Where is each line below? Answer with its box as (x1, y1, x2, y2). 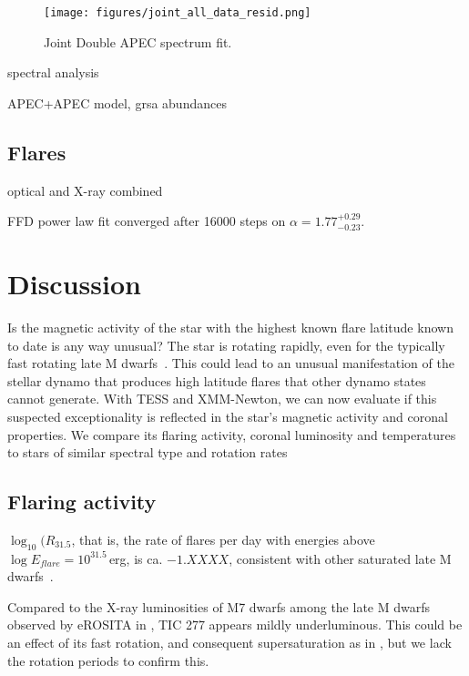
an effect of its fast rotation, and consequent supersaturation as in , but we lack (7, 633, 452, 652)
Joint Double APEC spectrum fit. (44, 32, 232, 51)
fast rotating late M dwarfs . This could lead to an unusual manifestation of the (7, 353, 454, 373)
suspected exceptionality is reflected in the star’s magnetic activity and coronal (7, 406, 448, 425)
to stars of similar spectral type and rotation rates (7, 443, 288, 462)
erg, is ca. (108, 548, 163, 568)
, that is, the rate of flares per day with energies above (71, 529, 375, 548)
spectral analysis (7, 63, 99, 82)
